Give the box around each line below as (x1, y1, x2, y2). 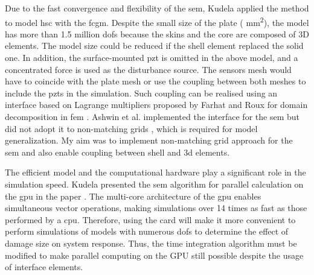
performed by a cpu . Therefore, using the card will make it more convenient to (5, 213, 296, 226)
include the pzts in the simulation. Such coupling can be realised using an (5, 86, 278, 99)
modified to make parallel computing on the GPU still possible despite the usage (5, 248, 304, 261)
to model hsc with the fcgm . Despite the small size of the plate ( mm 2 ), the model (5, 14, 309, 28)
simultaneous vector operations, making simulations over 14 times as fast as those (5, 201, 307, 214)
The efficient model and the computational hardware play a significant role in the (5, 166, 306, 179)
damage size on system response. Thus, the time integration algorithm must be (5, 236, 297, 249)
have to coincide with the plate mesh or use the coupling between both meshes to (5, 75, 306, 87)
